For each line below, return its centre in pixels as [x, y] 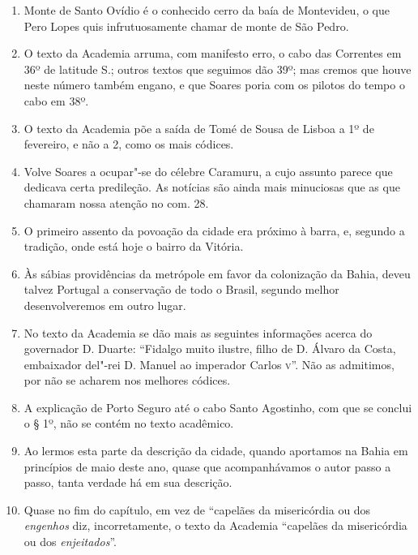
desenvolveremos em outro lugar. [105, 305]
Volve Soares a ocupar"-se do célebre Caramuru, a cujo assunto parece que [208, 171]
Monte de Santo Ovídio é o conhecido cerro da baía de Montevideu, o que [207, 10]
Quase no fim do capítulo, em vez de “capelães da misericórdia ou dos [197, 509]
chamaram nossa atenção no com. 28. [116, 202]
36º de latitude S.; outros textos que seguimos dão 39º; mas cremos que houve [218, 69]
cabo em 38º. [56, 100]
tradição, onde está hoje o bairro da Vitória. [134, 246]
